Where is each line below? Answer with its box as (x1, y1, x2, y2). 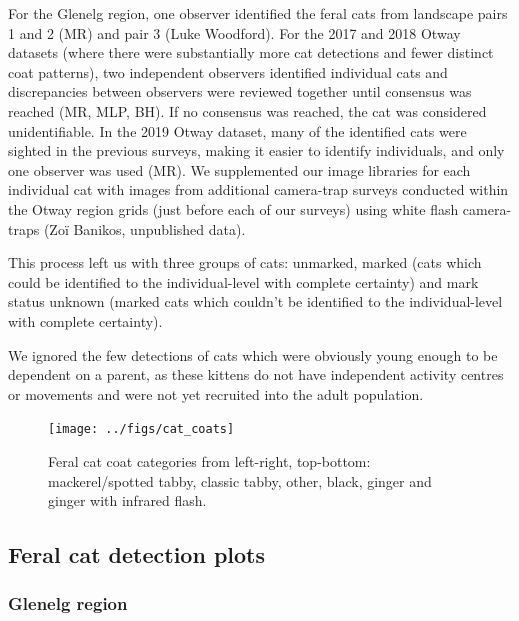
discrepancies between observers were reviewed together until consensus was (8, 81, 472, 102)
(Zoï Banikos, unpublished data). (43, 218, 246, 239)
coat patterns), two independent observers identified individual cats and (8, 61, 448, 82)
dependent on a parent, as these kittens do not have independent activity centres (8, 364, 504, 385)
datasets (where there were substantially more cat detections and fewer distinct (8, 42, 494, 63)
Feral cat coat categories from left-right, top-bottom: (48, 450, 371, 471)
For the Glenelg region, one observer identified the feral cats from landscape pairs (8, 3, 508, 23)
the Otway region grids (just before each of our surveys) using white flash (8, 198, 459, 219)
